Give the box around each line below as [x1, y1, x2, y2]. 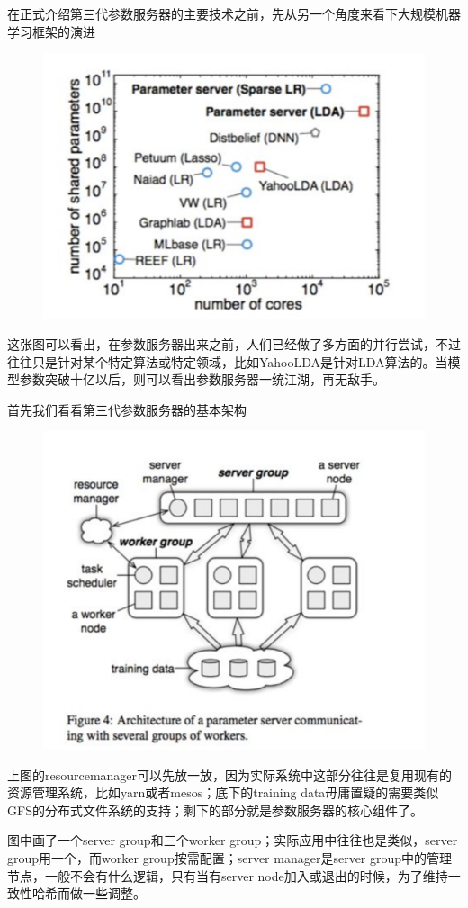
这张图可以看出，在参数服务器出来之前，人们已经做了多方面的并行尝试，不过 [7, 335, 461, 353]
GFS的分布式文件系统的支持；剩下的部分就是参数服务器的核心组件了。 [7, 800, 423, 819]
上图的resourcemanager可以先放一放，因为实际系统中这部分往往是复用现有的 [7, 765, 453, 784]
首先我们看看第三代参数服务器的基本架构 [7, 400, 247, 418]
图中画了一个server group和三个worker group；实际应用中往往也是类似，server [7, 831, 458, 850]
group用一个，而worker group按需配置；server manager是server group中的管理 [7, 848, 453, 867]
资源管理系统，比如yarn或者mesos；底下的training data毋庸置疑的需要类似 [7, 783, 439, 802]
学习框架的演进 [7, 22, 95, 40]
